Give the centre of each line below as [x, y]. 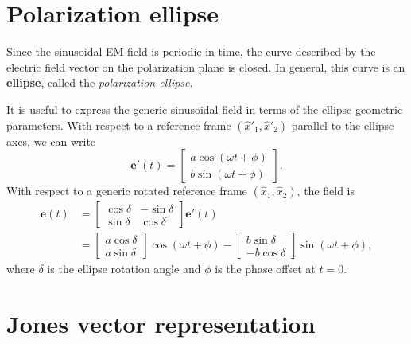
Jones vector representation [161, 323]
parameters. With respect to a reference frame [119, 125]
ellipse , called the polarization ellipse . [100, 82]
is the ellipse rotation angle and [124, 269]
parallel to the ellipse [343, 125]
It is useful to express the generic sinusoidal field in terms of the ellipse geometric [205, 109]
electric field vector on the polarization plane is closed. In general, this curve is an [206, 66]
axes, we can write [51, 141]
